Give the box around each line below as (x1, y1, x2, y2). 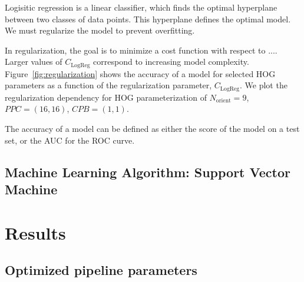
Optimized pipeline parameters (5, 261, 197, 279)
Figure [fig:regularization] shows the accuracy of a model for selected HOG (5, 67, 276, 79)
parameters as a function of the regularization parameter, (5, 79, 212, 91)
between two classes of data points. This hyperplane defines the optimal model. (5, 12, 291, 25)
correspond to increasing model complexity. (93, 55, 249, 68)
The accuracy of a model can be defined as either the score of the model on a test (5, 122, 300, 135)
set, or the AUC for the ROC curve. (5, 134, 135, 146)
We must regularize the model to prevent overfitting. (5, 24, 195, 37)
